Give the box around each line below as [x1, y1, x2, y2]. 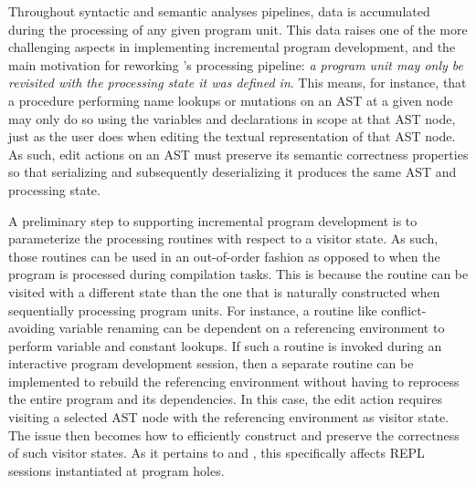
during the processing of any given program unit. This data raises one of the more [8, 19, 468, 38]
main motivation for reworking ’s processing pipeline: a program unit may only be [8, 55, 463, 74]
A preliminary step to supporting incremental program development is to [8, 211, 418, 230]
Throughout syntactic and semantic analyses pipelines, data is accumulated [8, 2, 430, 20]
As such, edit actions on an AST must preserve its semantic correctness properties [8, 144, 469, 163]
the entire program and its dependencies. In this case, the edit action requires [8, 389, 443, 408]
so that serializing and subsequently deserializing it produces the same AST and [8, 162, 457, 181]
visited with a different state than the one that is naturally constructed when [8, 282, 440, 301]
